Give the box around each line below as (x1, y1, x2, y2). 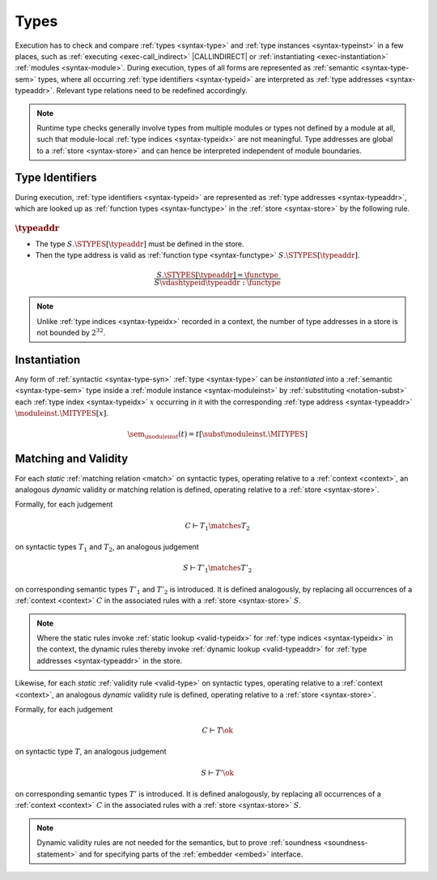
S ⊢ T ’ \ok (201, 768, 235, 777)
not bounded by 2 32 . (36, 327, 106, 337)
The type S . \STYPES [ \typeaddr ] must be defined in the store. (35, 239, 244, 249)
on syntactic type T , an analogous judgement (15, 746, 167, 757)
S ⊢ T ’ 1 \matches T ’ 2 (183, 563, 252, 575)
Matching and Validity (15, 452, 129, 466)
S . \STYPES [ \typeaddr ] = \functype (156, 271, 279, 280)
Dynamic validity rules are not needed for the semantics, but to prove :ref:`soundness (36, 838, 322, 848)
